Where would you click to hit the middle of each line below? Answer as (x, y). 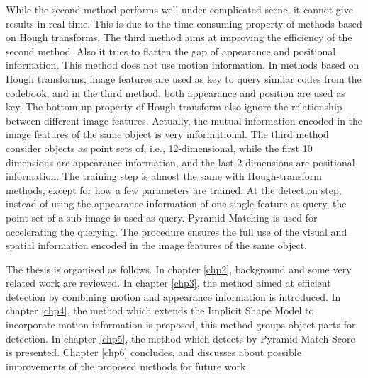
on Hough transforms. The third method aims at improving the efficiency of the (179, 37)
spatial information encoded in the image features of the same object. (156, 245)
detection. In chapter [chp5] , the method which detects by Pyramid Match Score (180, 338)
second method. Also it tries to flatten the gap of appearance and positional (171, 51)
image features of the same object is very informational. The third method (167, 134)
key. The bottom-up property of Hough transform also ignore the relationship (174, 107)
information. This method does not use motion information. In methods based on (183, 65)
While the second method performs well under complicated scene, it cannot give (179, 9)
